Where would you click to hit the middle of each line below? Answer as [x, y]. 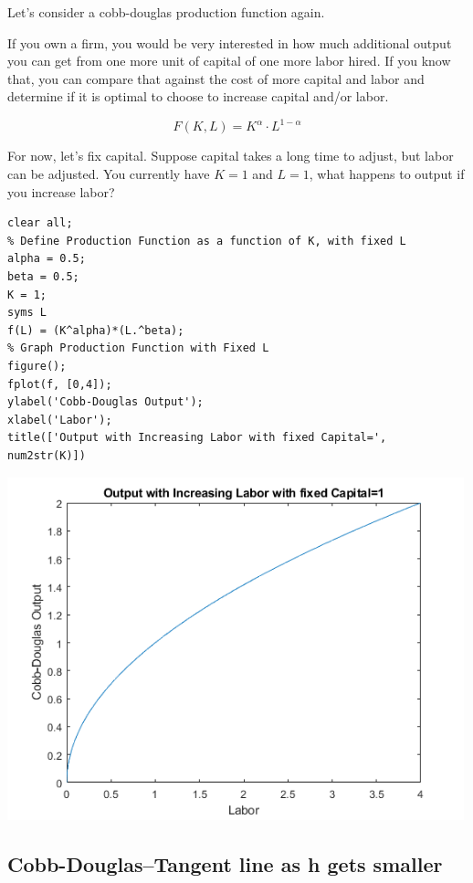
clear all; [40, 223]
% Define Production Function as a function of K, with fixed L [207, 241]
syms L [27, 313]
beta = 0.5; [43, 277]
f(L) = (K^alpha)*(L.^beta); [96, 330]
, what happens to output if [387, 174]
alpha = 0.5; [47, 259]
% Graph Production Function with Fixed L [138, 348]
